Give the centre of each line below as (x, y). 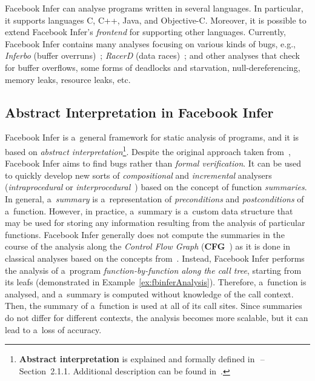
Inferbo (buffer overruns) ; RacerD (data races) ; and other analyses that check (152, 55)
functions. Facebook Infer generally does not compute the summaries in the (145, 234)
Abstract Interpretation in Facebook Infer (139, 112)
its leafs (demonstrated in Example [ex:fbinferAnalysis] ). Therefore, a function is (156, 282)
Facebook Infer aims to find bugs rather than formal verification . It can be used (153, 163)
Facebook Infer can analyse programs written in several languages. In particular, (154, 8)
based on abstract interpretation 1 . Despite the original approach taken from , (148, 150)
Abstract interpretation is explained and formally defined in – (142, 359)
